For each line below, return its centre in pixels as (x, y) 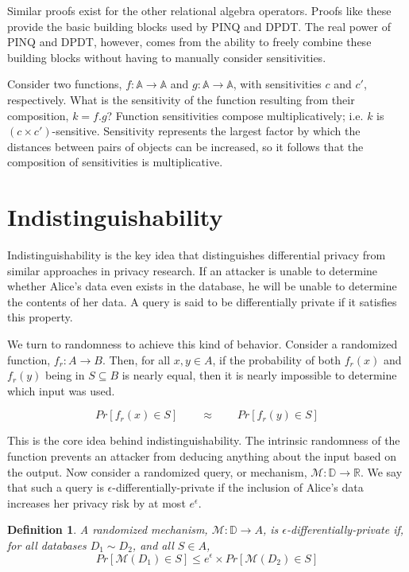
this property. (40, 317)
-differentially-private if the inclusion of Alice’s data (238, 487)
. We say (381, 471)
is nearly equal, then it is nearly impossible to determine (259, 375)
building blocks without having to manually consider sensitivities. (167, 57)
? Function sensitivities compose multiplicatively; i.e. (235, 115)
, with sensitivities (277, 84)
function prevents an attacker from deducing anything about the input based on (202, 456)
